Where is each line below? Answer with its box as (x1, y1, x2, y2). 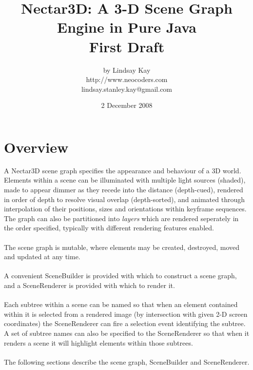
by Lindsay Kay (103, 64, 151, 75)
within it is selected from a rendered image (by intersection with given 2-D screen (4, 308, 248, 319)
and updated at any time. (4, 251, 80, 262)
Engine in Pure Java (57, 17, 196, 37)
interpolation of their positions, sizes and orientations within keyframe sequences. (4, 204, 247, 214)
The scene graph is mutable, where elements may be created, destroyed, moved (4, 242, 239, 252)
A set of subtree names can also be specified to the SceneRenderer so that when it (4, 328, 250, 338)
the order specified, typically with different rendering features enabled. (4, 223, 214, 233)
